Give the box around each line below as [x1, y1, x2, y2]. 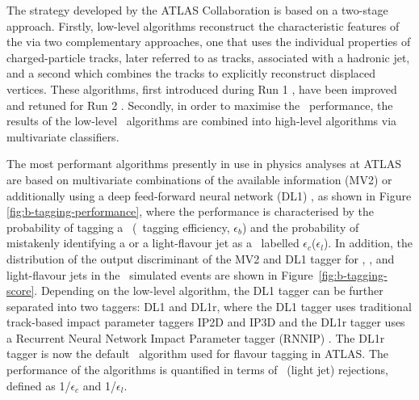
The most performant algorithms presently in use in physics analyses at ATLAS [6, 155, 402, 172]
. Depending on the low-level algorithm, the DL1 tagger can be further [34, 282, 383, 299]
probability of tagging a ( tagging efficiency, [6, 218, 230, 235]
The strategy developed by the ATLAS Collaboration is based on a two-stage [6, 2, 388, 18]
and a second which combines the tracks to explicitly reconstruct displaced [6, 65, 376, 82]
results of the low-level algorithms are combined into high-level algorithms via [6, 112, 397, 129]
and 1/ [82, 377, 117, 394]
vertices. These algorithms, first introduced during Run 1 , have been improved [6, 80, 397, 97]
